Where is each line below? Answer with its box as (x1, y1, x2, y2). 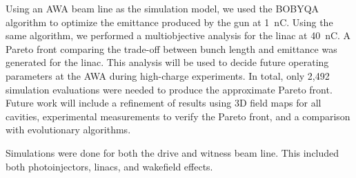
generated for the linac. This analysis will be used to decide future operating (6, 55, 329, 69)
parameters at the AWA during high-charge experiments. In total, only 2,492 (6, 68, 330, 82)
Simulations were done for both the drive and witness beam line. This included (6, 145, 339, 159)
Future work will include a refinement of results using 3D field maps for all (6, 96, 322, 110)
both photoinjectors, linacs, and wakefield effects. (6, 159, 213, 173)
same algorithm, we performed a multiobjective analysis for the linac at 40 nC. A (6, 28, 351, 43)
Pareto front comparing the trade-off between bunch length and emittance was (6, 41, 337, 56)
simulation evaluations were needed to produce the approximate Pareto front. (6, 82, 333, 96)
